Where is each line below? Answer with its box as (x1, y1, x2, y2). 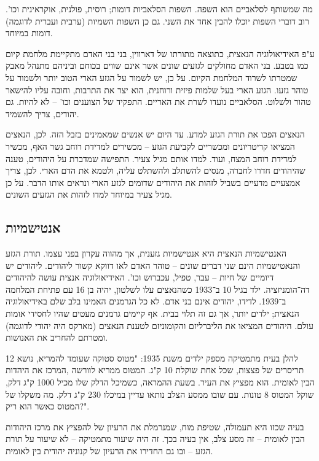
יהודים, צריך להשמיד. (6, 107, 79, 120)
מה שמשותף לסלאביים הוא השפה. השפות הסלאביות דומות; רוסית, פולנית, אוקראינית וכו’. (6, 2, 313, 15)
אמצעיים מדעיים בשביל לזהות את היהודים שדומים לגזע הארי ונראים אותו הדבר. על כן (6, 176, 301, 188)
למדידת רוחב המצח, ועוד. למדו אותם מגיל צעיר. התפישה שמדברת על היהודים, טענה (6, 152, 297, 165)
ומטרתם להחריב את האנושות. (6, 331, 108, 344)
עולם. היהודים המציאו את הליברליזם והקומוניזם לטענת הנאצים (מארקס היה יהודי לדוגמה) (6, 319, 313, 331)
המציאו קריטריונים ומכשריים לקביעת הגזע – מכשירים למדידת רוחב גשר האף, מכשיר (6, 139, 295, 152)
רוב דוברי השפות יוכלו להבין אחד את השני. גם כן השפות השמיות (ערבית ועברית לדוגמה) (6, 14, 309, 27)
